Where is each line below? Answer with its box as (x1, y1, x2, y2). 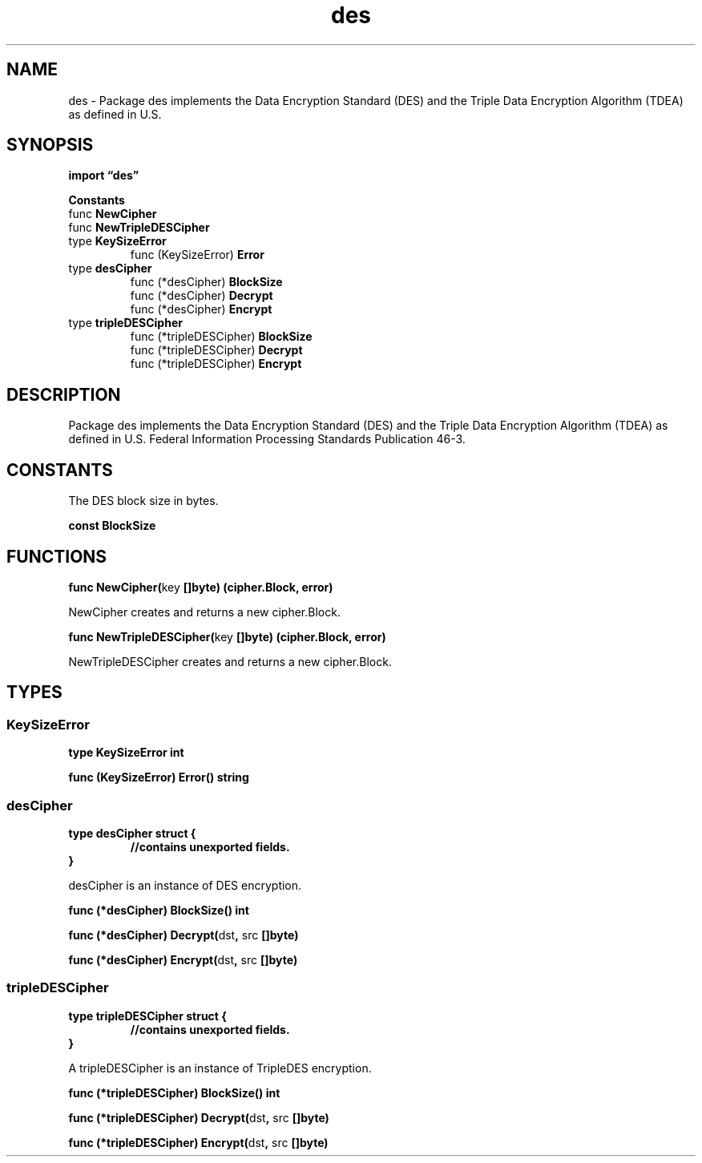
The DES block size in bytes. (68, 494, 219, 508)
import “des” (68, 168, 139, 183)
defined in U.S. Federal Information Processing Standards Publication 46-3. (68, 432, 466, 446)
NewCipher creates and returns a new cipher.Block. (68, 604, 341, 619)
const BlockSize (68, 519, 156, 533)
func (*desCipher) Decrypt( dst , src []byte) (68, 927, 299, 942)
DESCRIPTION (6, 384, 121, 405)
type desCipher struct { (68, 826, 196, 840)
